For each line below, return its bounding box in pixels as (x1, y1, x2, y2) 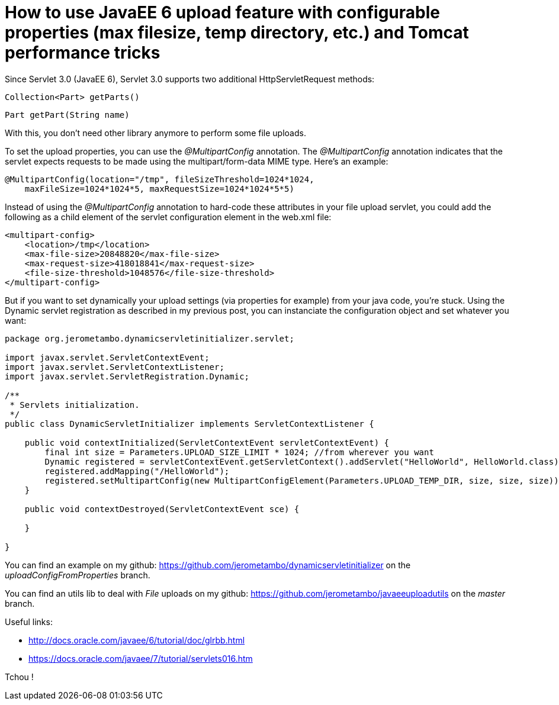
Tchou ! (5, 671, 34, 682)
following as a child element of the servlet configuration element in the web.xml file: (5, 211, 332, 222)
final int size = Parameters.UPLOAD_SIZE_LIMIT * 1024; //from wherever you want (44, 447, 434, 457)
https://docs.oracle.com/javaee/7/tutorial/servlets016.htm (28, 653, 253, 664)
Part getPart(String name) (5, 110, 130, 120)
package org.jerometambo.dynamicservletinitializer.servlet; (5, 333, 294, 343)
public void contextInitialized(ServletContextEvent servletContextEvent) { (24, 437, 390, 448)
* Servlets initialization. (9, 400, 140, 410)
